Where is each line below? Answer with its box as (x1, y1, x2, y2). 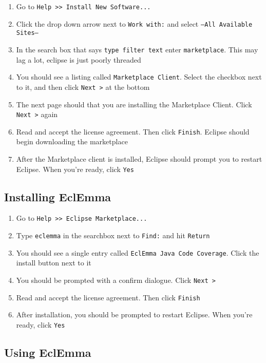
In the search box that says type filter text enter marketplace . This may (16, 44, 258, 54)
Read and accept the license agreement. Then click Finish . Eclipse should (16, 126, 250, 137)
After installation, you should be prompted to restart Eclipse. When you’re (16, 309, 253, 320)
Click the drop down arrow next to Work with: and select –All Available (16, 18, 253, 29)
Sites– (16, 29, 39, 37)
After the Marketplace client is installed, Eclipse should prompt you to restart (16, 154, 262, 164)
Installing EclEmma (4, 188, 111, 204)
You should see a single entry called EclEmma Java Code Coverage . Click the (16, 247, 259, 258)
